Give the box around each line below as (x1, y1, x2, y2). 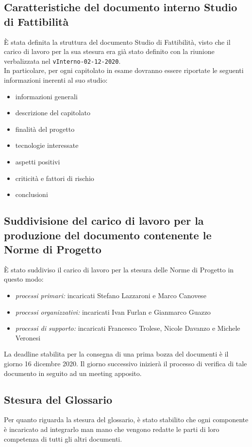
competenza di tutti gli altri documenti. (4, 433, 122, 444)
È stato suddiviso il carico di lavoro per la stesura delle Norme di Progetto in (4, 264, 234, 274)
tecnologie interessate (15, 140, 79, 150)
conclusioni (15, 189, 48, 199)
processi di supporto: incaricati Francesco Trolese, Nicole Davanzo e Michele (15, 323, 240, 333)
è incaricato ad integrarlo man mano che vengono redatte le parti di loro (4, 424, 219, 434)
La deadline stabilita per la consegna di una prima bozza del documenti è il (4, 349, 229, 359)
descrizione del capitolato (15, 107, 90, 118)
